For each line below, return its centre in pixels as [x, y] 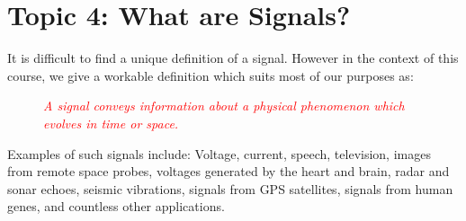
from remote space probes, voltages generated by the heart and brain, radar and [229, 171]
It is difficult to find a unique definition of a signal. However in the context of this [233, 58]
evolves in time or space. [111, 123]
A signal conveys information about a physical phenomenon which [224, 106]
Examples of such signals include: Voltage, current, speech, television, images [219, 153]
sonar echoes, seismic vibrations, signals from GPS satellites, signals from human [230, 188]
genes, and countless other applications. [116, 206]
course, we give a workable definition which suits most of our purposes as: [211, 75]
